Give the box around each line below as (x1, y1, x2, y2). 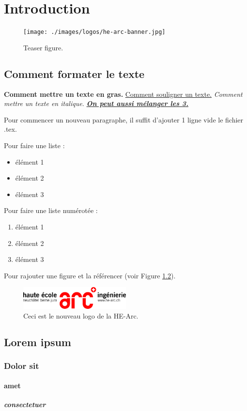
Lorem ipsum (4, 335, 71, 350)
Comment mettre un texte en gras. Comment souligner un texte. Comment (4, 89, 243, 99)
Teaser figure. (23, 42, 63, 52)
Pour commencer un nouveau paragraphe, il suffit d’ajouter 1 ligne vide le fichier (4, 114, 244, 124)
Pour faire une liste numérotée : (4, 205, 98, 215)
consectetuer (4, 399, 46, 410)
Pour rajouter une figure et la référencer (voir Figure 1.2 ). (4, 270, 176, 280)
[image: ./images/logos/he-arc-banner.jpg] (23, 29, 166, 36)
